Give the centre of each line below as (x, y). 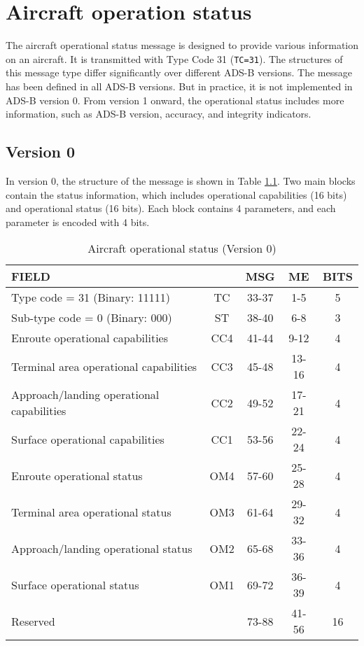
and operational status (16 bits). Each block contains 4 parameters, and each (171, 208)
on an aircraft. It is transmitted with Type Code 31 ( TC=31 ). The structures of (174, 58)
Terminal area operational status (91, 512)
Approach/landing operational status (102, 548)
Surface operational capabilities (88, 439)
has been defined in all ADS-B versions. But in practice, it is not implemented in (179, 86)
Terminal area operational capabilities (104, 366)
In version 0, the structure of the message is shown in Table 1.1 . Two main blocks (181, 180)
